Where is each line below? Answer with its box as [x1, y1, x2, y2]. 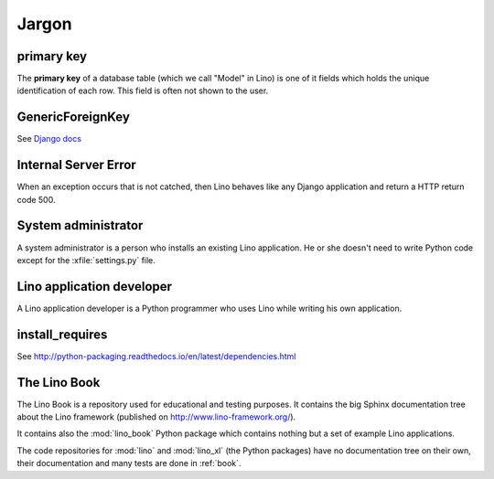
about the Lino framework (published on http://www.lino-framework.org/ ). [16, 411, 296, 422]
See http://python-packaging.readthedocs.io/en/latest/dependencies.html [16, 350, 296, 361]
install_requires [16, 326, 108, 342]
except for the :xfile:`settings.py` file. [16, 254, 156, 265]
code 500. [16, 194, 56, 205]
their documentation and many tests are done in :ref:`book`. [16, 458, 242, 469]
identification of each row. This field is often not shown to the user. [16, 85, 269, 96]
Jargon [16, 14, 72, 34]
